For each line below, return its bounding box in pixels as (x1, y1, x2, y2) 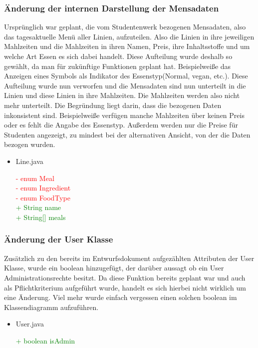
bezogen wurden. (4, 139, 55, 149)
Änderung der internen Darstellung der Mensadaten (4, 1, 219, 14)
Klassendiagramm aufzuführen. (4, 301, 99, 312)
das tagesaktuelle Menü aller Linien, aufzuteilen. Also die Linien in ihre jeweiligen (4, 31, 255, 41)
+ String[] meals (15, 211, 66, 222)
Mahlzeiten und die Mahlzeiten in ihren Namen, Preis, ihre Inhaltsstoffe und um (4, 41, 250, 51)
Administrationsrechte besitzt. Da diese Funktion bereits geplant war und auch (4, 272, 246, 282)
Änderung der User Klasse (4, 233, 113, 245)
